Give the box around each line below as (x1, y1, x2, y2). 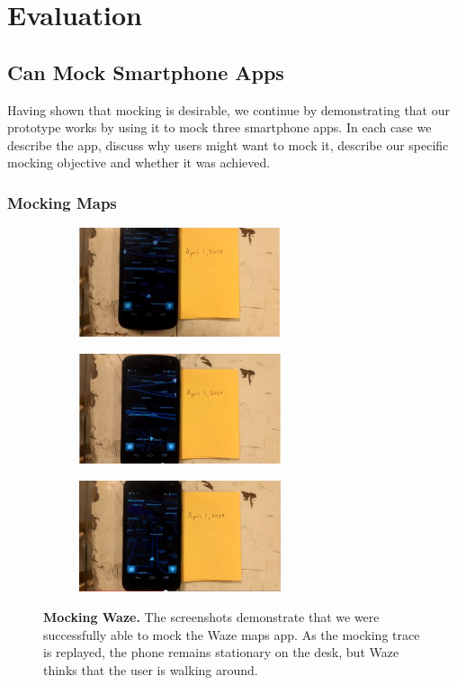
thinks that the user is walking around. (43, 660, 258, 679)
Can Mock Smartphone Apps (7, 58, 284, 86)
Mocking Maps (7, 191, 117, 213)
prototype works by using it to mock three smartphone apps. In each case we (7, 118, 432, 137)
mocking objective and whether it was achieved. (7, 153, 271, 172)
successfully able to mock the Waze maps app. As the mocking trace (43, 625, 420, 644)
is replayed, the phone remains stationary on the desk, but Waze (43, 643, 399, 662)
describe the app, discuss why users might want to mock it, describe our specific (7, 135, 449, 154)
